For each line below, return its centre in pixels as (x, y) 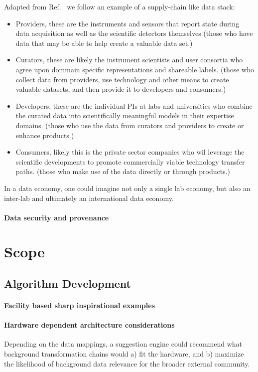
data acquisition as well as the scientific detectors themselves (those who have (134, 33)
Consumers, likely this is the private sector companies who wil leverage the (130, 152)
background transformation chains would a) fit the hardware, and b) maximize (124, 354)
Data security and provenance (57, 217)
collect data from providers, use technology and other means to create (122, 79)
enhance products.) (45, 135)
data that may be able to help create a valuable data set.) (104, 43)
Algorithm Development (67, 283)
